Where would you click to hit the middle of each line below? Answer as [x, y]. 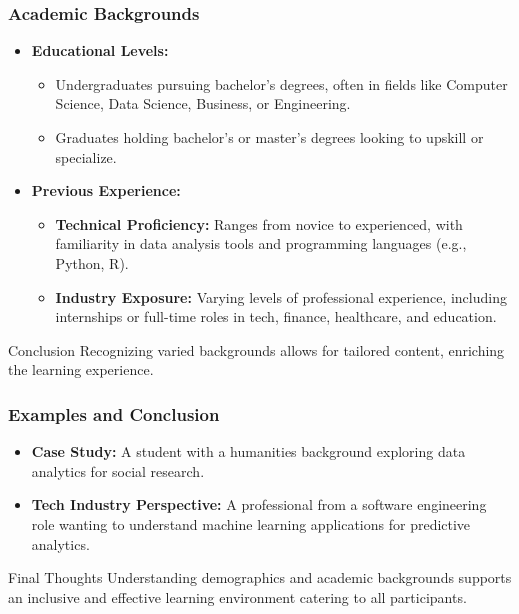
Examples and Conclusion [114, 413]
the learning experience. [81, 369]
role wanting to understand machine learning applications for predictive [251, 523]
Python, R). [92, 262]
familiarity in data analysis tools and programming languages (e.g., [261, 243]
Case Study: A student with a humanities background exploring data [248, 451]
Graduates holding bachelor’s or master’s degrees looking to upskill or [269, 137]
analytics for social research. [118, 470]
